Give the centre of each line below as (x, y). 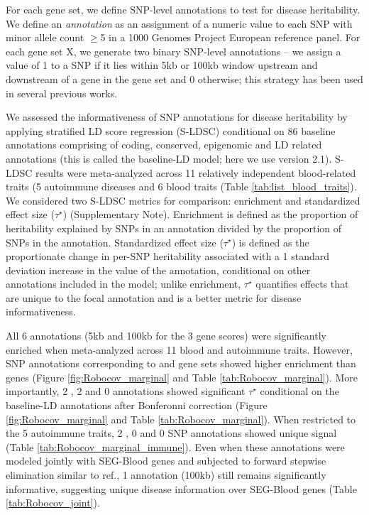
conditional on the (299, 391)
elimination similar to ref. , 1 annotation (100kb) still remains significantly (166, 475)
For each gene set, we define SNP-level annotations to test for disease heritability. (183, 9)
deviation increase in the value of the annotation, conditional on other (158, 270)
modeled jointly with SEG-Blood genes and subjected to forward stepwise (166, 461)
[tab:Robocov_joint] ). (53, 503)
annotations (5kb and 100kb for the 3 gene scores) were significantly (178, 336)
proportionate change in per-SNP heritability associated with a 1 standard (168, 256)
